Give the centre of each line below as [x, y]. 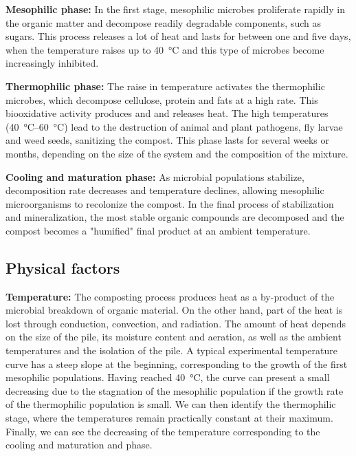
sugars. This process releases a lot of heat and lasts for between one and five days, [178, 36]
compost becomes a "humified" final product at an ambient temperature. [158, 230]
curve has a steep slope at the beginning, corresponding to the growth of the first [177, 363]
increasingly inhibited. [52, 63]
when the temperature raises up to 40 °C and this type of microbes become [165, 49]
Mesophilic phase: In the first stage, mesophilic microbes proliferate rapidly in [175, 9]
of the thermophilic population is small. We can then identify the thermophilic [171, 404]
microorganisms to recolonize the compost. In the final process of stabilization [170, 203]
